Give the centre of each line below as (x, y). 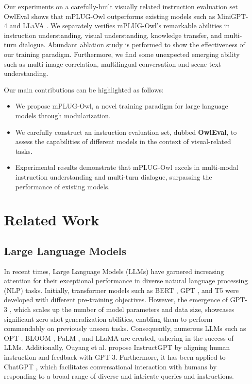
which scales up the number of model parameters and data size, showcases (124, 309)
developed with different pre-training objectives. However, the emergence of (116, 300)
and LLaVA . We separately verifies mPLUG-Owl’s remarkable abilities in (120, 26)
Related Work (52, 220)
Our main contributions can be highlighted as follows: (84, 89)
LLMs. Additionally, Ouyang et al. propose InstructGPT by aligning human (117, 347)
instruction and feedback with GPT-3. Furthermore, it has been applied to (115, 357)
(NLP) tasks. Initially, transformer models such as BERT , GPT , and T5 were (121, 290)
